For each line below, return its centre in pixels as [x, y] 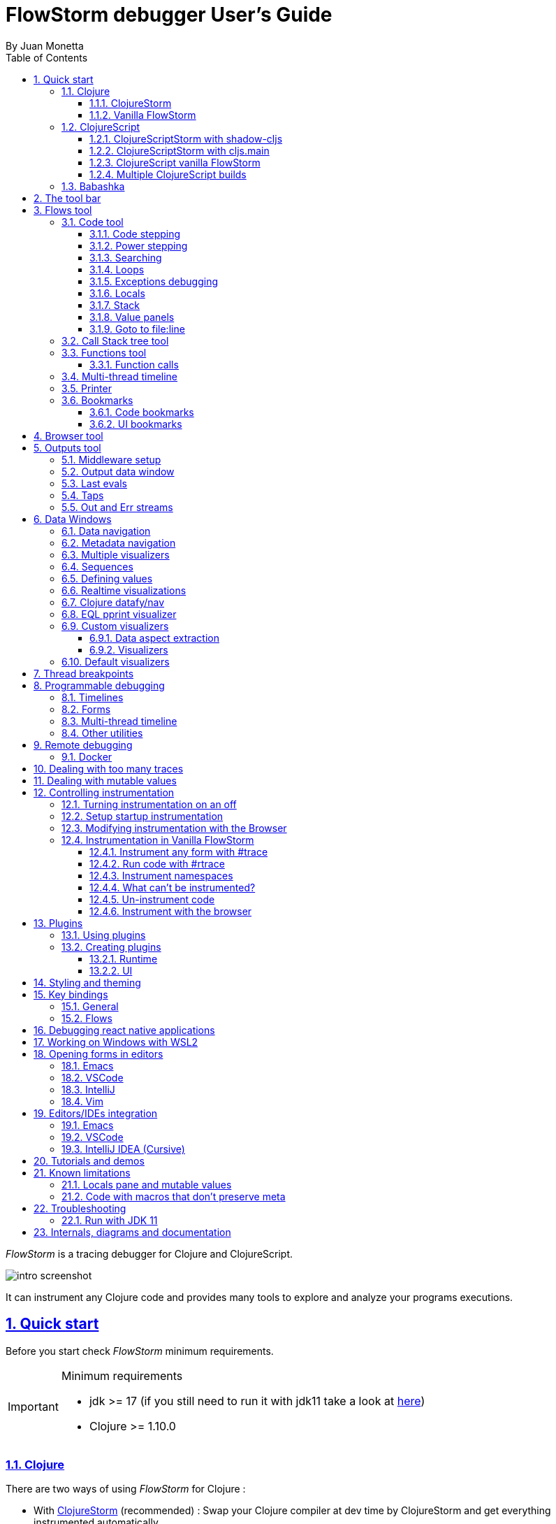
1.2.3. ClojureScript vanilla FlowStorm [175, 162]
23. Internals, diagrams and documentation [132, 1232]
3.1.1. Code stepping [135, 233]
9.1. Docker [87, 756]
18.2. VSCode [93, 1077]
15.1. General [90, 1006]
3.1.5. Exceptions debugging [154, 281]
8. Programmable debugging [99, 685]
